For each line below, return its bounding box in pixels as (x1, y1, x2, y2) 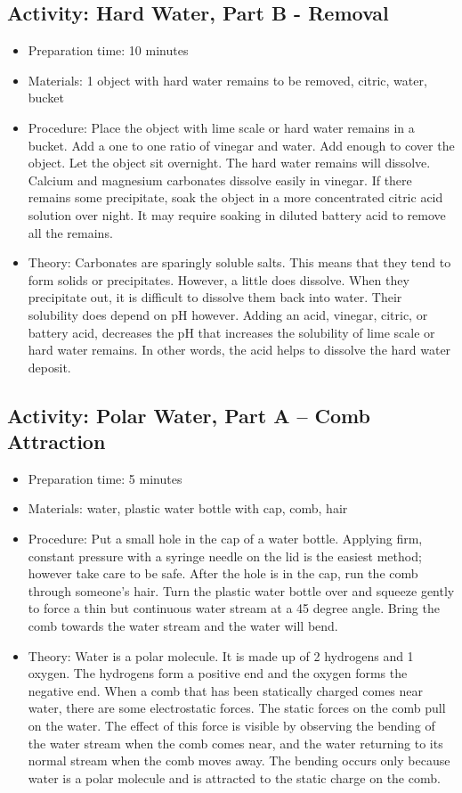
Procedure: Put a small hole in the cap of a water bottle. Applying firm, (28, 529, 423, 548)
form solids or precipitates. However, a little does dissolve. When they (28, 270, 409, 289)
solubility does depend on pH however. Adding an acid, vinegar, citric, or (28, 305, 428, 323)
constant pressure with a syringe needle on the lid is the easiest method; (28, 546, 422, 565)
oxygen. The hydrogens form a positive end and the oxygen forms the (28, 664, 408, 683)
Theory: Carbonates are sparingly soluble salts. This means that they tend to (28, 253, 451, 272)
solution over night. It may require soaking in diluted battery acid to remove (28, 205, 446, 224)
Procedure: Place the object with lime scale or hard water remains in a (28, 118, 415, 136)
